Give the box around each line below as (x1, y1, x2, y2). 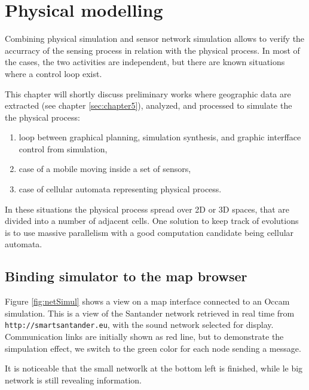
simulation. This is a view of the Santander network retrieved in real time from (5, 306, 295, 319)
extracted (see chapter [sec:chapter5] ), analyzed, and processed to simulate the (5, 99, 292, 112)
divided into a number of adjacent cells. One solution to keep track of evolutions (5, 214, 299, 227)
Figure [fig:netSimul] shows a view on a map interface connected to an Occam (5, 295, 290, 308)
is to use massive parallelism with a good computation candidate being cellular (5, 226, 294, 238)
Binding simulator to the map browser (5, 267, 247, 285)
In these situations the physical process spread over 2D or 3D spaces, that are (5, 202, 290, 215)
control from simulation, (19, 142, 108, 155)
